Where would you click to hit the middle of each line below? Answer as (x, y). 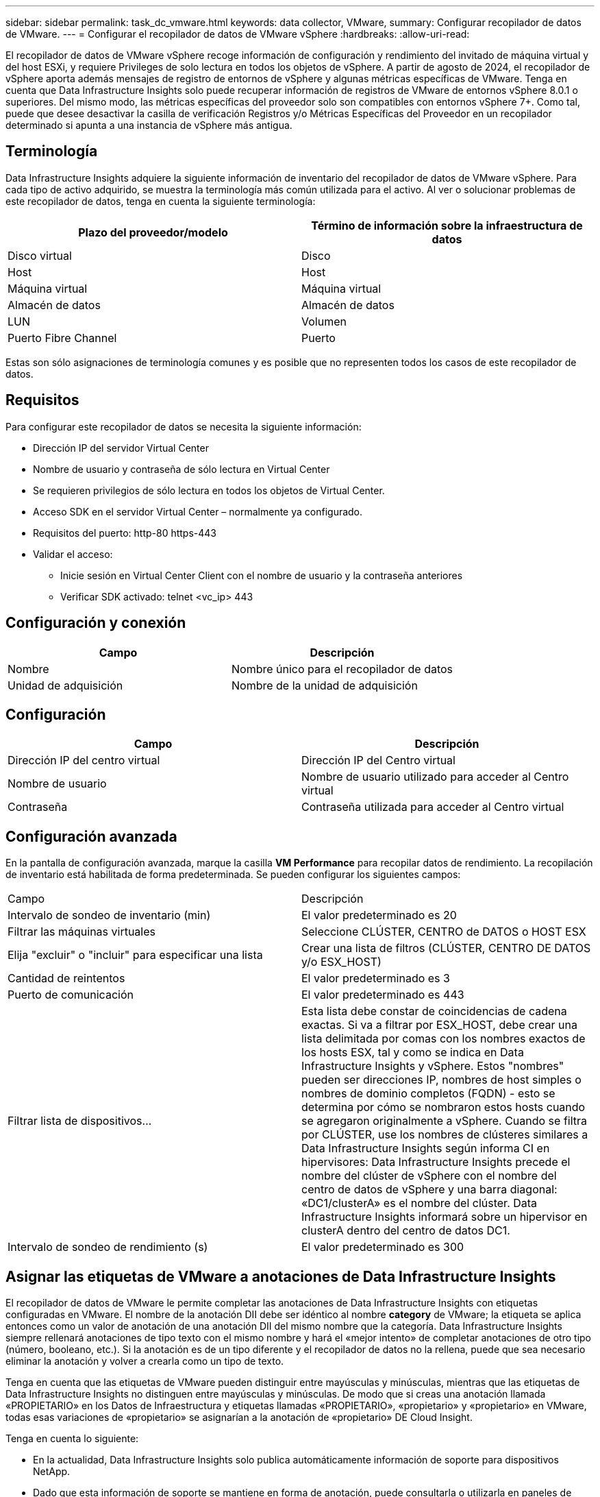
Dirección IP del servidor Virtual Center (121, 448)
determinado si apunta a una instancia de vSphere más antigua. (149, 125)
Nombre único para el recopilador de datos (342, 669)
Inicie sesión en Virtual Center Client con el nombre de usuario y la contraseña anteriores (262, 575)
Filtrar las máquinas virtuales (82, 932)
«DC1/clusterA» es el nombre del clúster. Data (420, 1203)
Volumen (324, 321)
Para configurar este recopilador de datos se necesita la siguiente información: (184, 426)
